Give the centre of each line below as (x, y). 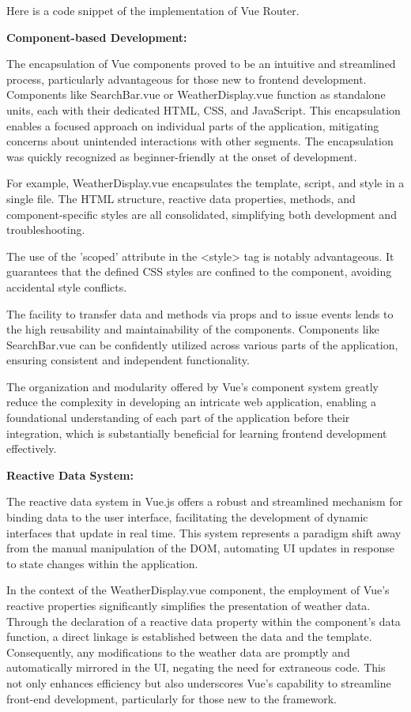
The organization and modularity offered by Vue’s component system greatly (192, 386)
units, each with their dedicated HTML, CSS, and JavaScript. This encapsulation (204, 109)
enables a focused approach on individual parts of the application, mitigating (193, 125)
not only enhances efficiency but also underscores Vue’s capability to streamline (199, 682)
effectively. (32, 448)
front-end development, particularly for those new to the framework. (172, 698)
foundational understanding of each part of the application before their (178, 418)
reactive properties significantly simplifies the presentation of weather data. (189, 605)
